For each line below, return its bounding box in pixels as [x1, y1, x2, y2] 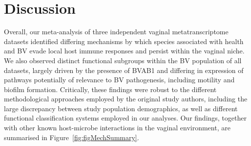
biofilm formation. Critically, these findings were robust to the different [4, 84, 217, 94]
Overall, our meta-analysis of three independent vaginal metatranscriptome [4, 26, 229, 37]
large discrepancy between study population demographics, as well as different [4, 103, 238, 113]
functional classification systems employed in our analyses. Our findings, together [4, 113, 247, 123]
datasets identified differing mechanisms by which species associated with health [4, 36, 244, 46]
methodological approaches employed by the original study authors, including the [4, 94, 248, 104]
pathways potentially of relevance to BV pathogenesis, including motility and [4, 74, 235, 85]
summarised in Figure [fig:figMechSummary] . [4, 132, 139, 142]
